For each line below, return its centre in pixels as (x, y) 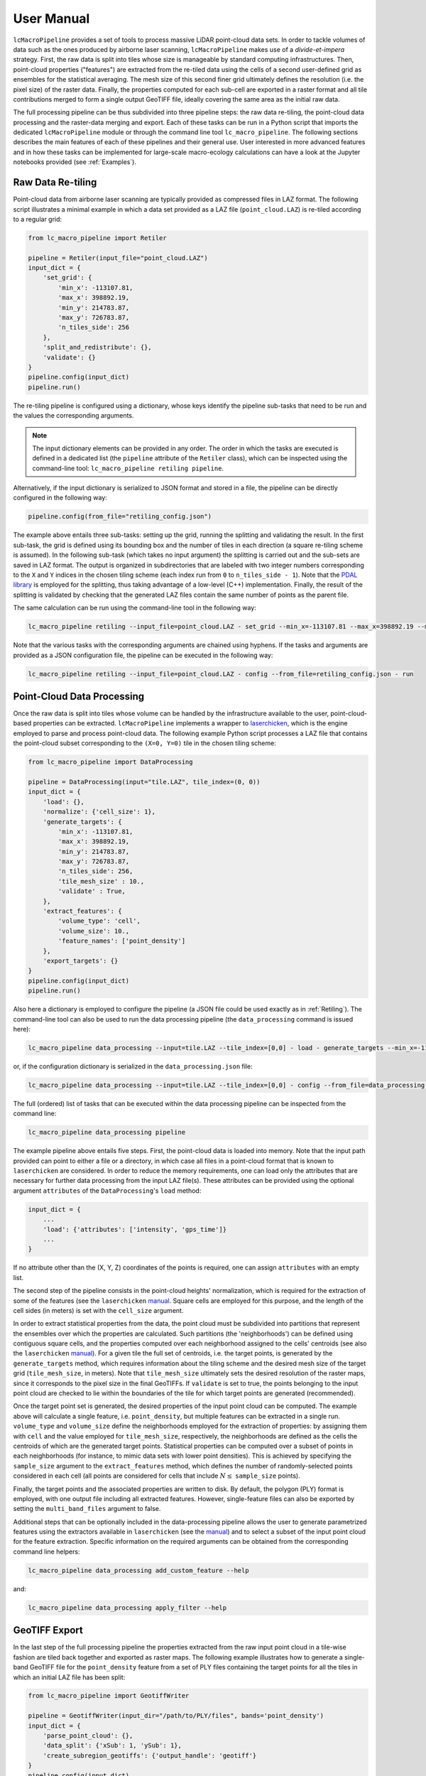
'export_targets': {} (81, 961)
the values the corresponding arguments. (73, 416)
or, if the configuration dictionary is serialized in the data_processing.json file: (133, 1066)
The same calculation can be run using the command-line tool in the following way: (135, 608)
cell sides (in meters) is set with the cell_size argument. (98, 1310)
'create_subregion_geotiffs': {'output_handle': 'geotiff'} (150, 1755)
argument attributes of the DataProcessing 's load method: (107, 1191)
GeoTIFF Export (48, 1630)
